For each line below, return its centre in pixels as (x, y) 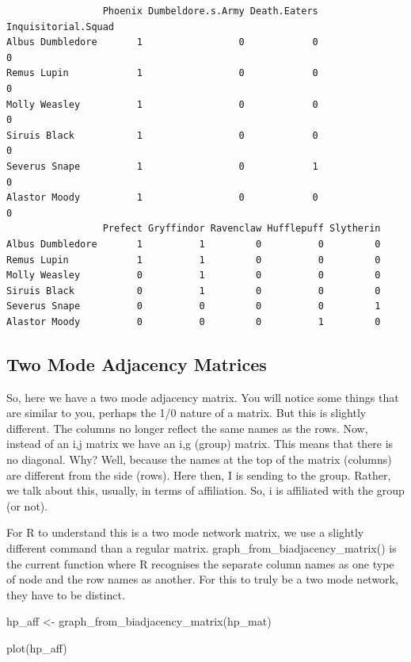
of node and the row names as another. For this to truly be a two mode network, (202, 579)
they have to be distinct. (66, 594)
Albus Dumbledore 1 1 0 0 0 (194, 244)
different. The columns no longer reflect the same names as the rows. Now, (187, 428)
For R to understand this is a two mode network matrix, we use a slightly (185, 532)
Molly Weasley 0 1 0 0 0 (194, 276)
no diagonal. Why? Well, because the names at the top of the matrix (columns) (199, 459)
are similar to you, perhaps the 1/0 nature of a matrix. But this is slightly (186, 413)
